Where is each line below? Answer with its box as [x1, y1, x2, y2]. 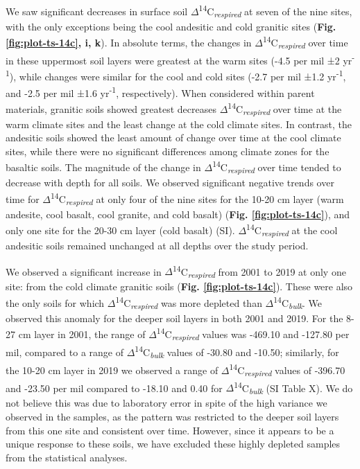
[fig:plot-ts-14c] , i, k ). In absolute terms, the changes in [6, 35, 252, 50]
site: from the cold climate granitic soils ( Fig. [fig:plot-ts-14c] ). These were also [6, 279, 353, 294]
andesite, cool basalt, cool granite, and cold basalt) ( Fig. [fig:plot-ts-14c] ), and [6, 206, 350, 221]
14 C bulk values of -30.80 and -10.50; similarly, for [135, 343, 339, 361]
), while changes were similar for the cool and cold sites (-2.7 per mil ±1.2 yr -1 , [9, 67, 346, 84]
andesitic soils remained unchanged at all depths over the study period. [6, 238, 309, 252]
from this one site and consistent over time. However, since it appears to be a [6, 423, 334, 437]
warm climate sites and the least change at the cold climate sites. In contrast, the [6, 116, 352, 131]
